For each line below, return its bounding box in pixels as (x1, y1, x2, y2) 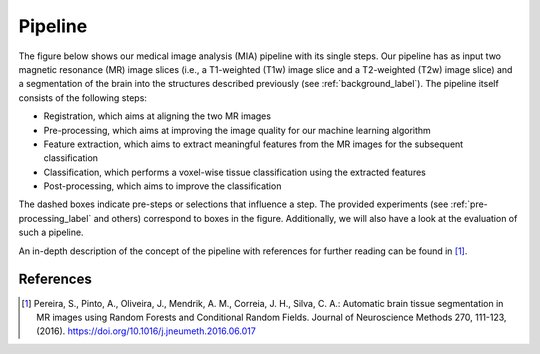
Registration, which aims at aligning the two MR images (43, 110, 272, 122)
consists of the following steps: (18, 91, 147, 104)
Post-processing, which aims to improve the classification (43, 180, 282, 192)
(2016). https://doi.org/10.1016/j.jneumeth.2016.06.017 (36, 325, 257, 337)
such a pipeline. (18, 226, 84, 239)
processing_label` (18, 212, 92, 224)
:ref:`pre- (450, 198, 489, 210)
